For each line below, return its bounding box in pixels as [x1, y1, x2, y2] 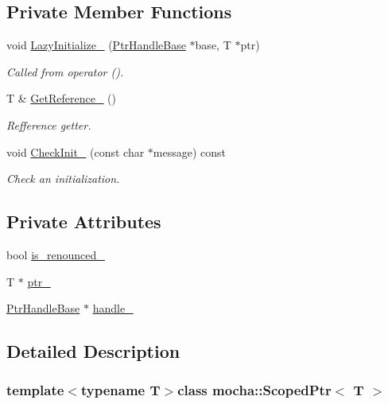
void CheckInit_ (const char [6, 143, 145, 160]
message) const [153, 143, 227, 160]
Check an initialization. [6, 170, 120, 187]
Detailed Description [6, 339, 180, 363]
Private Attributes [6, 209, 161, 234]
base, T [195, 37, 231, 53]
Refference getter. [6, 116, 91, 133]
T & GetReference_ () [6, 90, 116, 107]
